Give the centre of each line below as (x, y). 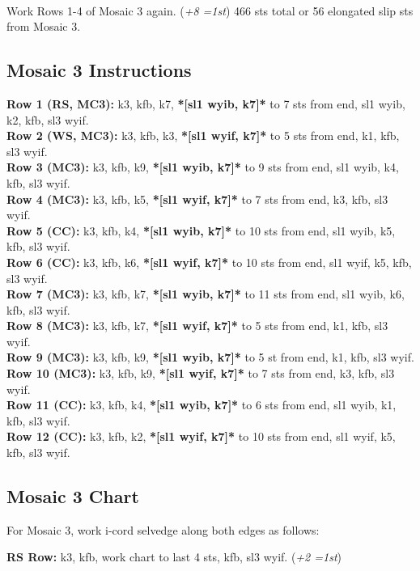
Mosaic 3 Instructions (99, 70)
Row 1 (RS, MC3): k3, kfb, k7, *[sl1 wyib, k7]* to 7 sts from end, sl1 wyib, (206, 103)
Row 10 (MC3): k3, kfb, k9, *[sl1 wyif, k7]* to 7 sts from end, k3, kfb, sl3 (201, 373)
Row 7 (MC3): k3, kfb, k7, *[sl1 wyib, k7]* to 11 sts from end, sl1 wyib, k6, (206, 294)
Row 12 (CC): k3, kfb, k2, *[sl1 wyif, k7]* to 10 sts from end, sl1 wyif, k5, (201, 436)
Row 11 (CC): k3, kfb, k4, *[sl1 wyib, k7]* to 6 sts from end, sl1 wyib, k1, (202, 405)
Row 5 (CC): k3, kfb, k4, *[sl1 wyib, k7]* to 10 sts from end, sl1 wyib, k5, (201, 230)
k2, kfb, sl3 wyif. (48, 119)
